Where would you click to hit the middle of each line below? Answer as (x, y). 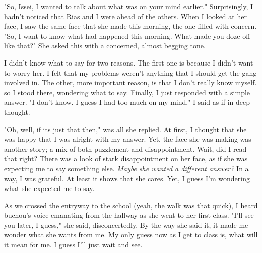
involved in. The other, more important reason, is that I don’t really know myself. (130, 82)
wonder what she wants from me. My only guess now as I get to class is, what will (131, 235)
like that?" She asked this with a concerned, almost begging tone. (105, 46)
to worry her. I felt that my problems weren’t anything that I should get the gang (130, 72)
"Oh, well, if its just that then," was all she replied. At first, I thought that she (125, 129)
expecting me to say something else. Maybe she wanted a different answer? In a (126, 168)
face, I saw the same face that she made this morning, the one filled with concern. (130, 26)
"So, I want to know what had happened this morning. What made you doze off (127, 36)
